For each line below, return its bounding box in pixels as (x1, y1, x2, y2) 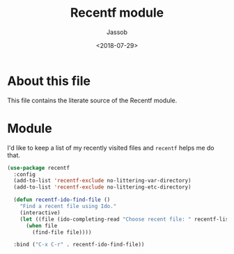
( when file (25, 222, 58, 229)
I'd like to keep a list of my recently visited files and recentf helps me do (7, 143, 214, 152)
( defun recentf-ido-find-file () (13, 196, 111, 203)
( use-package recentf (7, 164, 70, 171)
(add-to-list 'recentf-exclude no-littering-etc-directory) (13, 184, 192, 191)
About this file (7, 73, 91, 88)
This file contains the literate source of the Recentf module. (7, 96, 178, 104)
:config (13, 170, 36, 178)
